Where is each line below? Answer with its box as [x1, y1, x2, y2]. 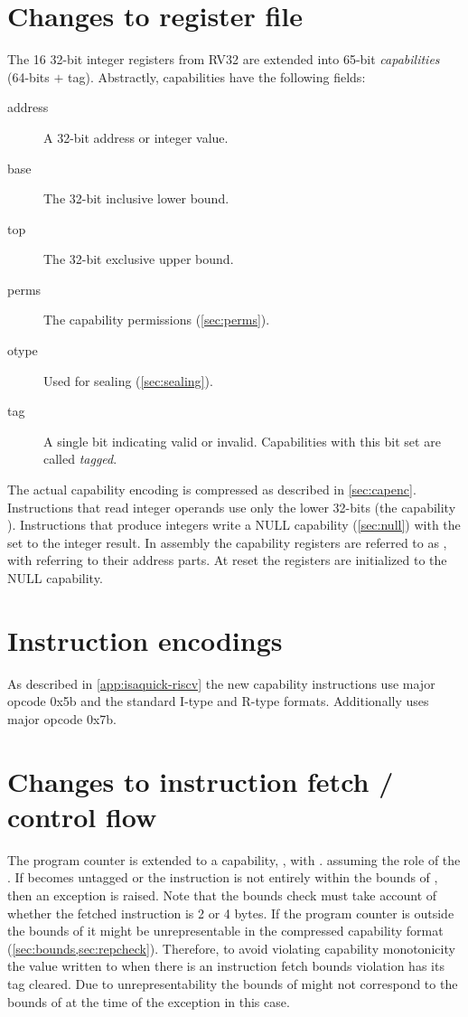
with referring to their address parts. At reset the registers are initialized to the [7, 551, 447, 570]
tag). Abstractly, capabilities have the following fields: [67, 67, 366, 86]
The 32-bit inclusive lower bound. [43, 189, 229, 208]
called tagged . [43, 449, 117, 468]
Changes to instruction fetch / [7, 762, 394, 799]
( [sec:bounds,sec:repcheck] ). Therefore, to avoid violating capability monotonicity [7, 938, 455, 957]
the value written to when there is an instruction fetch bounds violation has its [7, 956, 445, 975]
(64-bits [7, 67, 50, 86]
